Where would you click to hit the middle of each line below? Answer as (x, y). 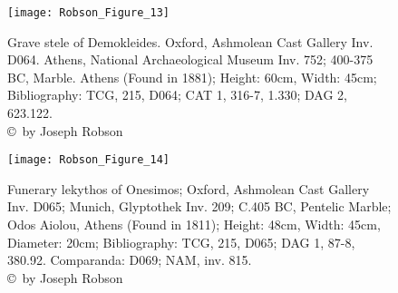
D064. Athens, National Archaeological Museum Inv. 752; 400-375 (190, 59)
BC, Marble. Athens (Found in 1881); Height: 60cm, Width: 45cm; (192, 77)
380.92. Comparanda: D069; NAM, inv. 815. (130, 260)
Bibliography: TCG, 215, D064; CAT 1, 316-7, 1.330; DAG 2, (177, 95)
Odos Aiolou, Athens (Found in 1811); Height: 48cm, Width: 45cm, (194, 225)
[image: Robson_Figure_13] (88, 13)
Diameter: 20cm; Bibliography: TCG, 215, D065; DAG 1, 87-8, (181, 242)
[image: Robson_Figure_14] (88, 160)
